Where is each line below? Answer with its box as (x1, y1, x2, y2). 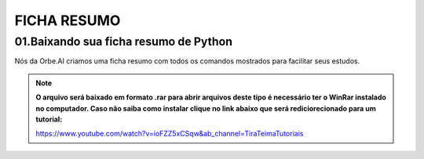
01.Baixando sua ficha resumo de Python (14, 34, 233, 49)
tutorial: (35, 114, 63, 124)
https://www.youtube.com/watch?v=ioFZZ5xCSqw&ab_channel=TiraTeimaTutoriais (35, 129, 304, 139)
